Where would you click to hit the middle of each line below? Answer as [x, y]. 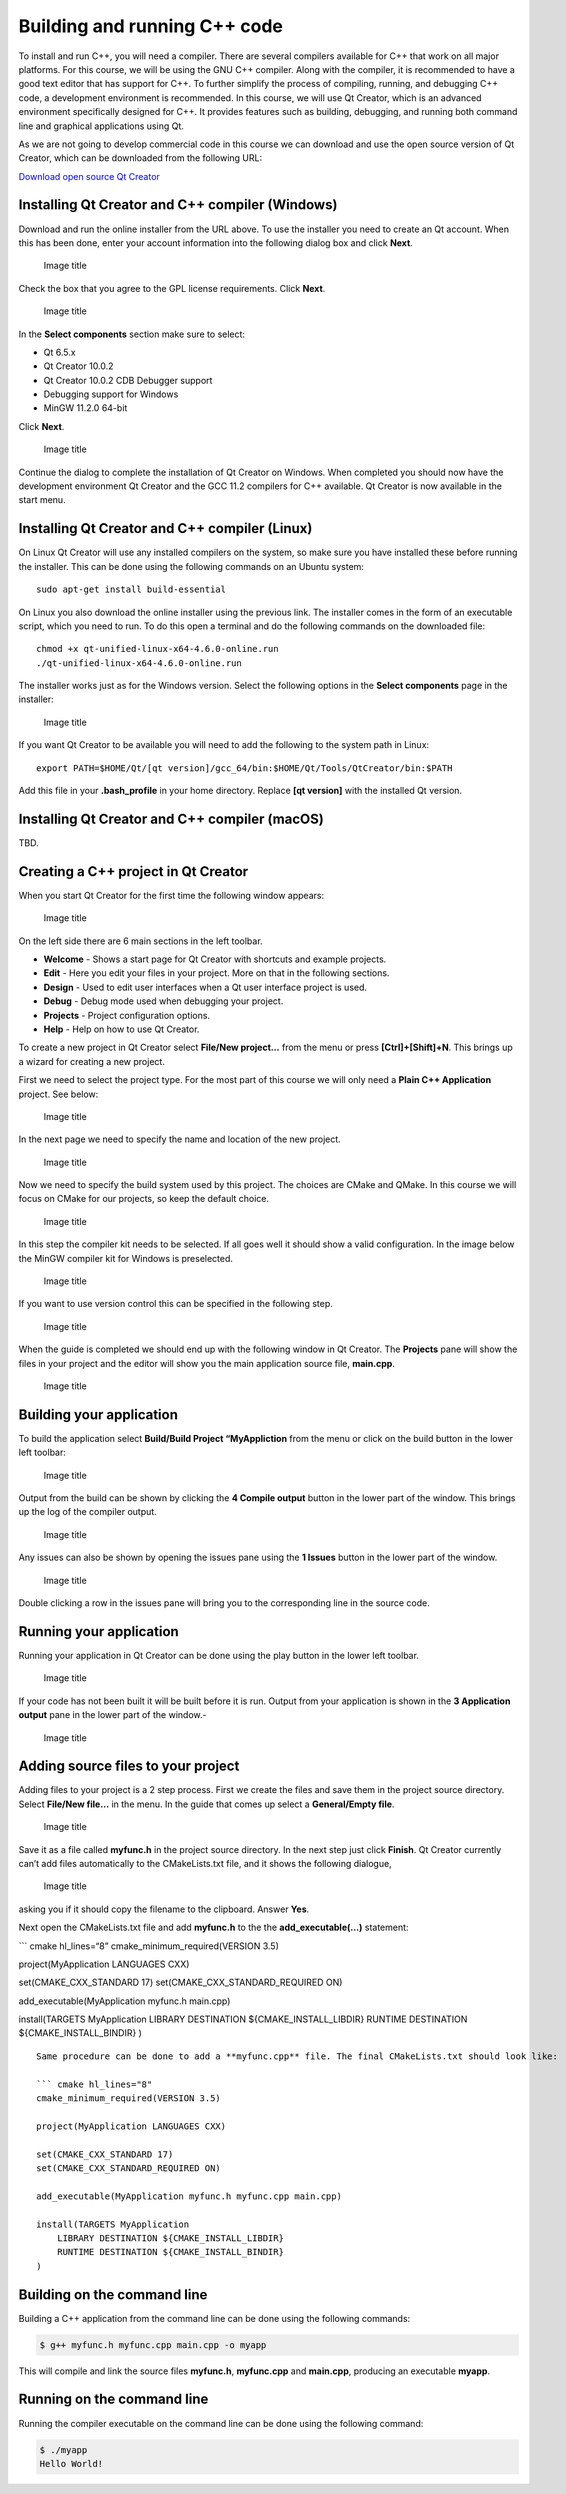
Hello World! [71, 2463]
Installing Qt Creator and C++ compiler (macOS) [171, 818]
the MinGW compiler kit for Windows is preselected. [126, 1258]
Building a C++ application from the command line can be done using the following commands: [214, 2318]
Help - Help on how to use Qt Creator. [121, 1029]
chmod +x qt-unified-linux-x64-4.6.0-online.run [157, 649]
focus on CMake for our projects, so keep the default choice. [144, 1199]
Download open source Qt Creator [89, 176]
